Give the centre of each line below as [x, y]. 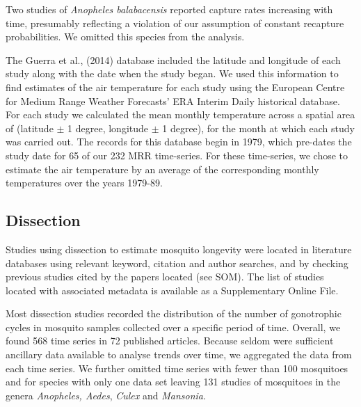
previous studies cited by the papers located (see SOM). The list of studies [165, 277]
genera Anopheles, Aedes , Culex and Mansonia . [106, 395]
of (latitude [30, 128]
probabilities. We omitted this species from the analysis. [125, 37]
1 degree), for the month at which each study [258, 128]
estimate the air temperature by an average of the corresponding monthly [162, 169]
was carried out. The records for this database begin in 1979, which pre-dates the [179, 142]
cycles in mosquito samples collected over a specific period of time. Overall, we [173, 327]
